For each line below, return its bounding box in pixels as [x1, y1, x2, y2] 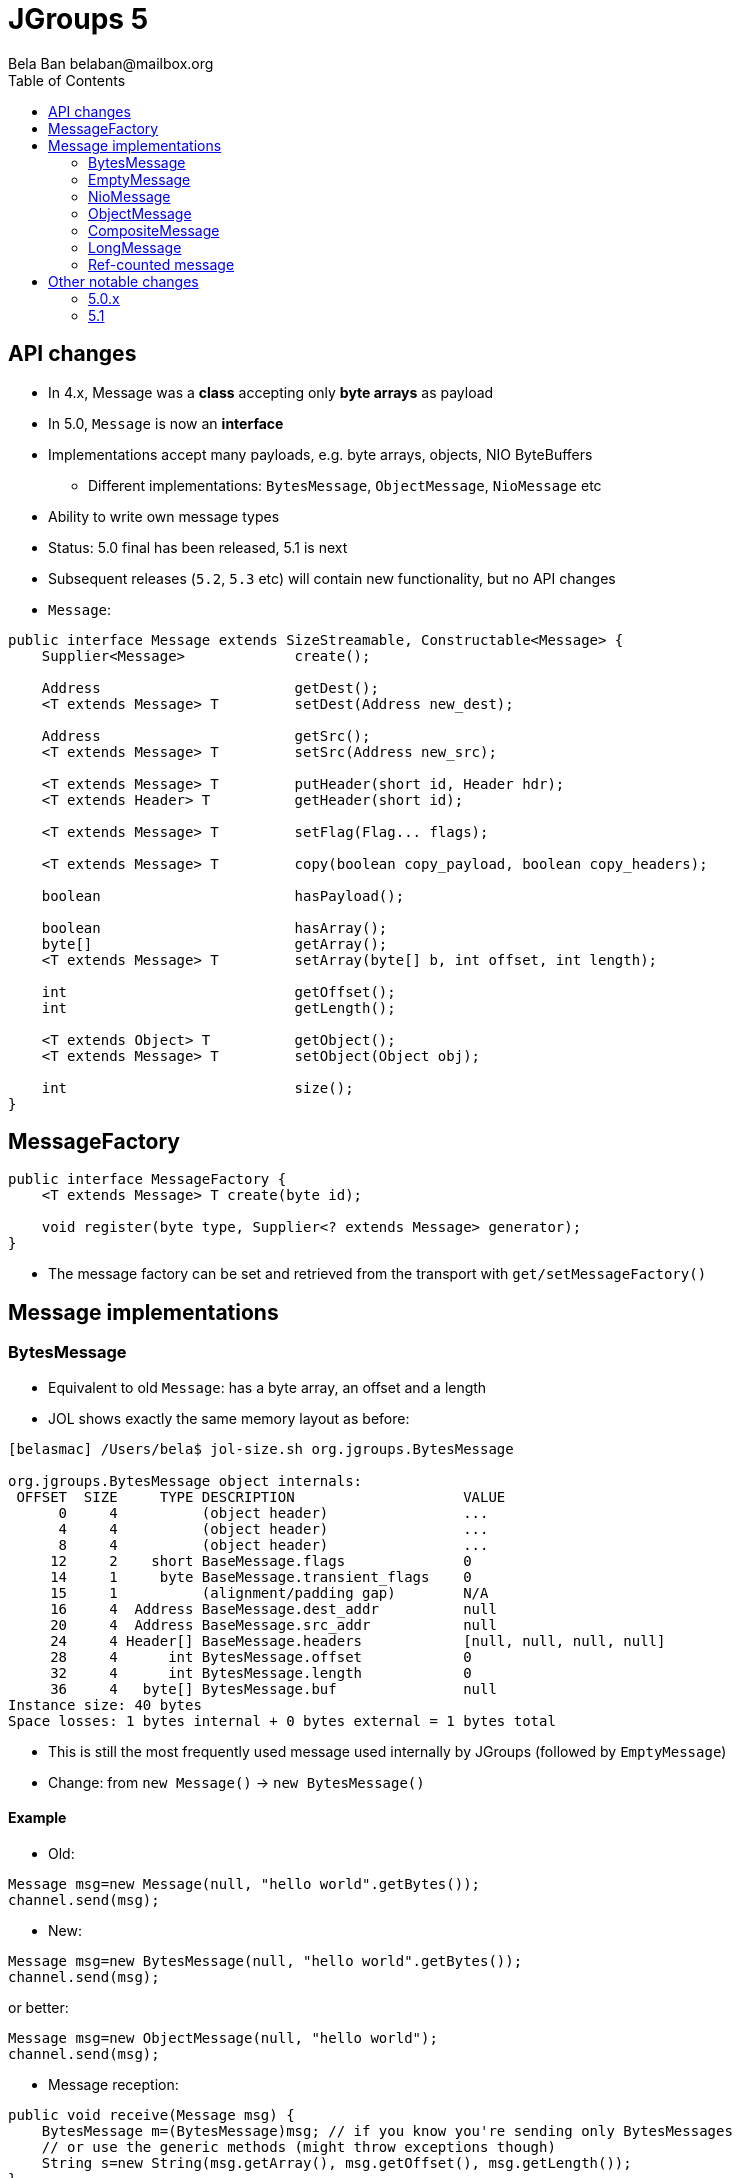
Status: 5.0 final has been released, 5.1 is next [48, 538, 348, 556]
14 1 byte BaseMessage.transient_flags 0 [50, 1568, 472, 1585]
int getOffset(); [41, 983, 396, 1000]
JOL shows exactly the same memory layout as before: [48, 1409, 410, 1427]
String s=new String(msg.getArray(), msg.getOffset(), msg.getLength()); [41, 2154, 632, 2171]
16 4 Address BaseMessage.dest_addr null [50, 1600, 497, 1617]
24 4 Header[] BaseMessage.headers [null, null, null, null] [50, 1632, 666, 1649]
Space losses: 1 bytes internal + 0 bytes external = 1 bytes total [8, 1712, 556, 1729]
